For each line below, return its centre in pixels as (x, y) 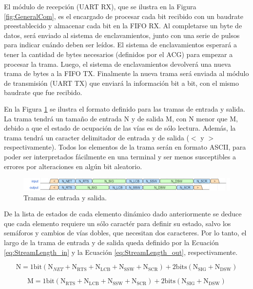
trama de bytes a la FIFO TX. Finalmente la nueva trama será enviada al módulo (126, 73)
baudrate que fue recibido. (43, 92)
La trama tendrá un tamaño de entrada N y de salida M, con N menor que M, (121, 118)
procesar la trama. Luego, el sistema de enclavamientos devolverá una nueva (117, 64)
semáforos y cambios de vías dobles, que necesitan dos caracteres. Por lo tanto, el (125, 233)
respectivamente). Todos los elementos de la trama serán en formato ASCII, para (125, 147)
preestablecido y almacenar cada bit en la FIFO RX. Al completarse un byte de (123, 26)
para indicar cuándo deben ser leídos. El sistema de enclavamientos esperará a (120, 45)
